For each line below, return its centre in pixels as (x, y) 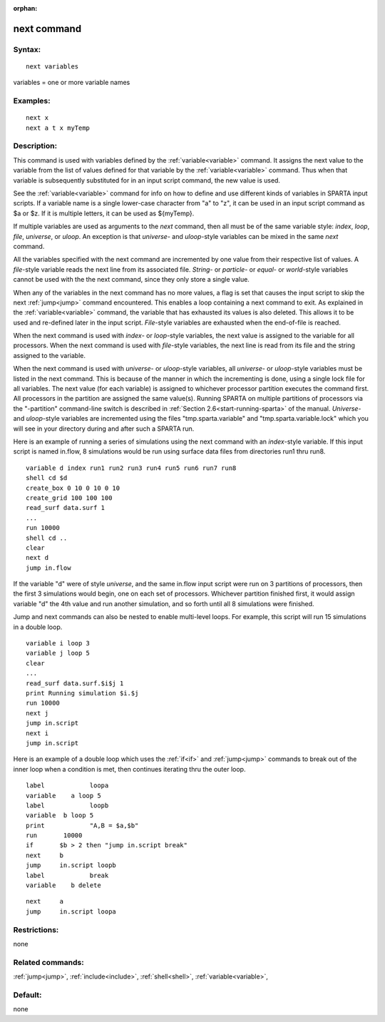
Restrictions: (36, 929)
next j (37, 713)
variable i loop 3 (58, 643)
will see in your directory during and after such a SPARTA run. (104, 429)
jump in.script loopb (71, 865)
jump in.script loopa (71, 911)
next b (45, 855)
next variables (52, 66)
